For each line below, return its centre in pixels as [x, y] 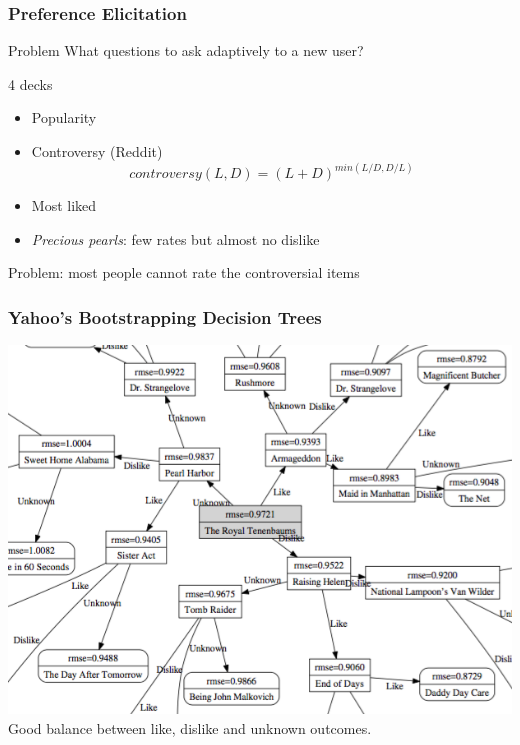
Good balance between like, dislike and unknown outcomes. [190, 727]
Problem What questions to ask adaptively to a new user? [186, 50]
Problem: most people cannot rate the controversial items [184, 272]
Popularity [64, 117]
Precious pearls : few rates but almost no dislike [175, 238]
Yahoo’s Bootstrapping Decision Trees [165, 316]
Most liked [64, 205]
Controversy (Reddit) [97, 151]
